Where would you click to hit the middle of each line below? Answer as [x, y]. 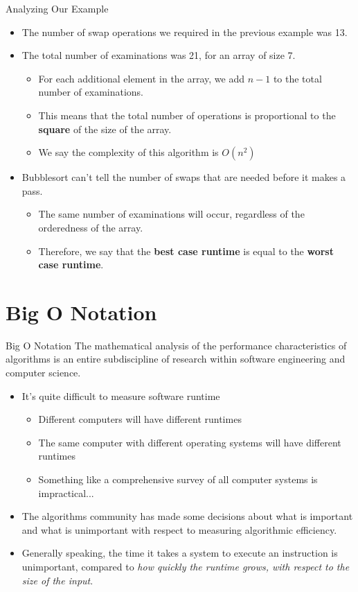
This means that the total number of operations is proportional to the [187, 115]
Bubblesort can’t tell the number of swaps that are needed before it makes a [184, 177]
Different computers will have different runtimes [140, 419]
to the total [297, 78]
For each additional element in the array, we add [142, 78]
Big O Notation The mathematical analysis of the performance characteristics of [176, 345]
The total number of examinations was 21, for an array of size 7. [159, 55]
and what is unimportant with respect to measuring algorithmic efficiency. [179, 529]
